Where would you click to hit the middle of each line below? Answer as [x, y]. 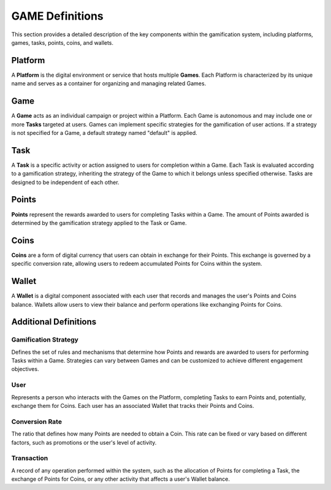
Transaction [30, 458]
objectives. [25, 369]
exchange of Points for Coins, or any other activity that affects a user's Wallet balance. [120, 479]
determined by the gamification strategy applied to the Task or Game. [99, 223]
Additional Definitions [54, 322]
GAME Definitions [57, 16]
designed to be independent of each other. [65, 182]
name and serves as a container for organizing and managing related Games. [109, 83]
